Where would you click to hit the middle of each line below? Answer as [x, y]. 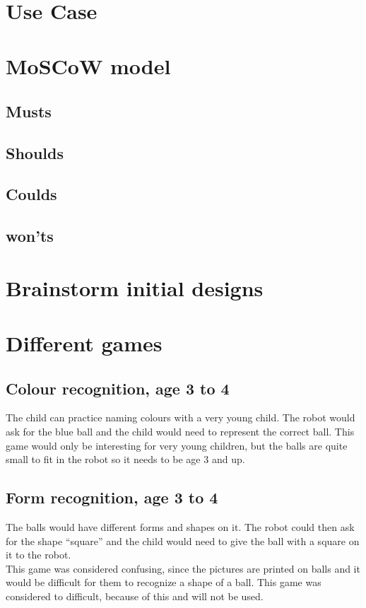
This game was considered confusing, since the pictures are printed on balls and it [183, 568]
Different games [84, 343]
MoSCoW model [88, 66]
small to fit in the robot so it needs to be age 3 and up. [125, 459]
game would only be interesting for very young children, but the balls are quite [177, 445]
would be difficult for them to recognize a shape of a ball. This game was [164, 582]
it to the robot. [39, 555]
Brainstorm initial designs [135, 287]
